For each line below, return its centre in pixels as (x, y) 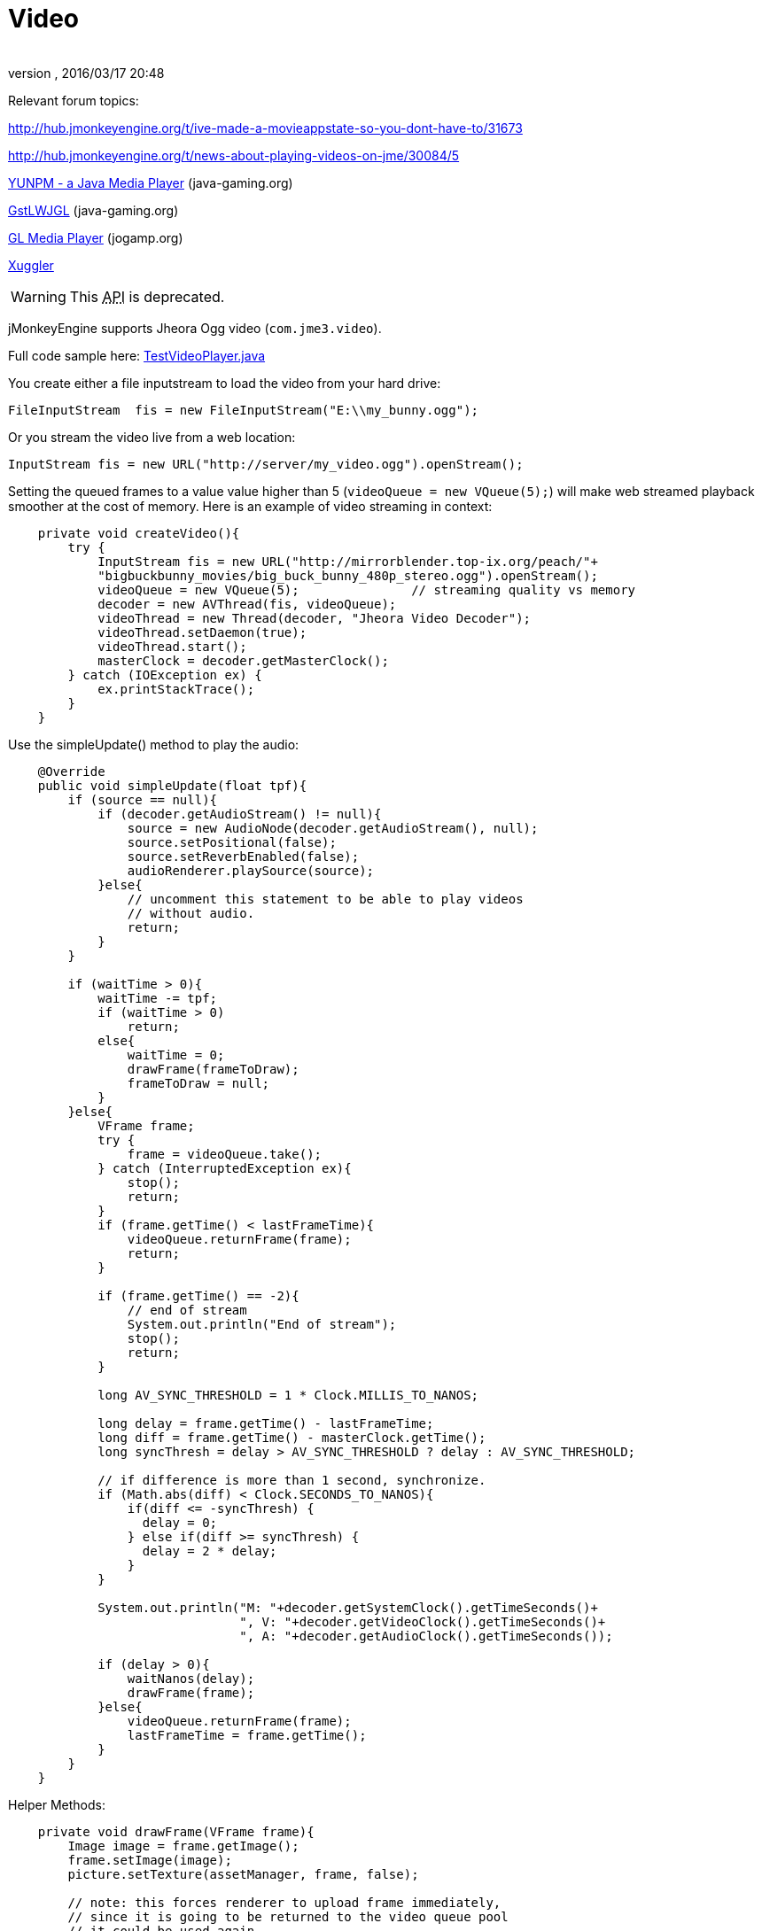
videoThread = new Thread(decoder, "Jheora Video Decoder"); (315, 618)
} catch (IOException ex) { (165, 675)
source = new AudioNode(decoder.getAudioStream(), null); (333, 828)
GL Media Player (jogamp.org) (96, 237)
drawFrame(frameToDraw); (213, 1069)
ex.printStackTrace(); (176, 689)
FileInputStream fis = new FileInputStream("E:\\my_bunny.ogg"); (244, 410)
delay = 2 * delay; (210, 1551)
